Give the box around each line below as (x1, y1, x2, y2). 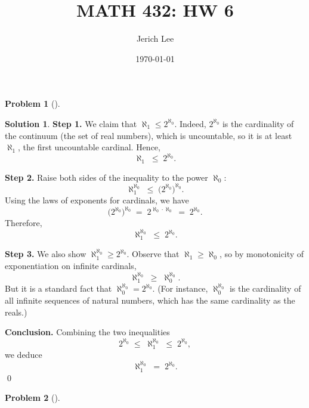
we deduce (5, 348, 42, 361)
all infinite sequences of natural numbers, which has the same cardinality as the (5, 293, 295, 306)
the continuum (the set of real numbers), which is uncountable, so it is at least (5, 129, 292, 141)
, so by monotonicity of (219, 248, 304, 260)
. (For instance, (152, 282, 208, 295)
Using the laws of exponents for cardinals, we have (5, 194, 189, 206)
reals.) (5, 305, 27, 318)
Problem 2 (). (5, 391, 60, 404)
